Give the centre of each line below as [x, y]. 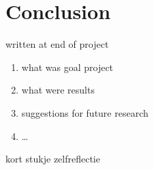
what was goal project [67, 67]
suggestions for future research [85, 112]
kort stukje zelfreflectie [53, 159]
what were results [58, 90]
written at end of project [57, 44]
